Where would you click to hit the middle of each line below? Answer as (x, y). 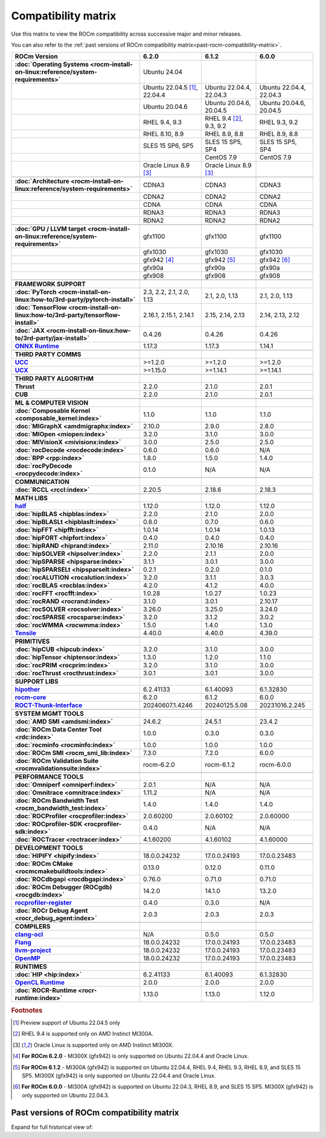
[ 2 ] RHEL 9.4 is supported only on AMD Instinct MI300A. (83, 1034)
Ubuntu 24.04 (163, 72)
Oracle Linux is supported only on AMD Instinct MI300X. (104, 1045)
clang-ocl (29, 935)
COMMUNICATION (42, 482)
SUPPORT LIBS (37, 682)
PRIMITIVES (32, 641)
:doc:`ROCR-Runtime (46, 990)
